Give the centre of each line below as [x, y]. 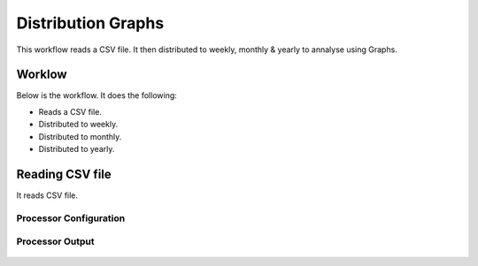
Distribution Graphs [90, 23]
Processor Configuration [71, 218]
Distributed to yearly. [77, 149]
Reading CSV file [64, 174]
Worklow [42, 75]
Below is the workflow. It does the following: [96, 95]
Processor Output [55, 241]
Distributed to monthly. [80, 136]
